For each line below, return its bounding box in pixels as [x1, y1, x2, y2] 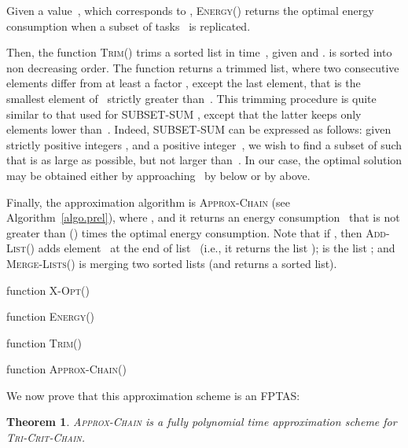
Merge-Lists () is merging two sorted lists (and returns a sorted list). [6, 255, 337, 271]
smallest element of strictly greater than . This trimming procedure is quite [6, 90, 377, 106]
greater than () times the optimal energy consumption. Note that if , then [6, 224, 362, 241]
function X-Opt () [6, 281, 90, 298]
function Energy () [6, 308, 95, 325]
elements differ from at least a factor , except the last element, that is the [6, 75, 361, 91]
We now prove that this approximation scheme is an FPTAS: [6, 387, 300, 403]
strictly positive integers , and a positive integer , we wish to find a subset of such [6, 136, 402, 152]
